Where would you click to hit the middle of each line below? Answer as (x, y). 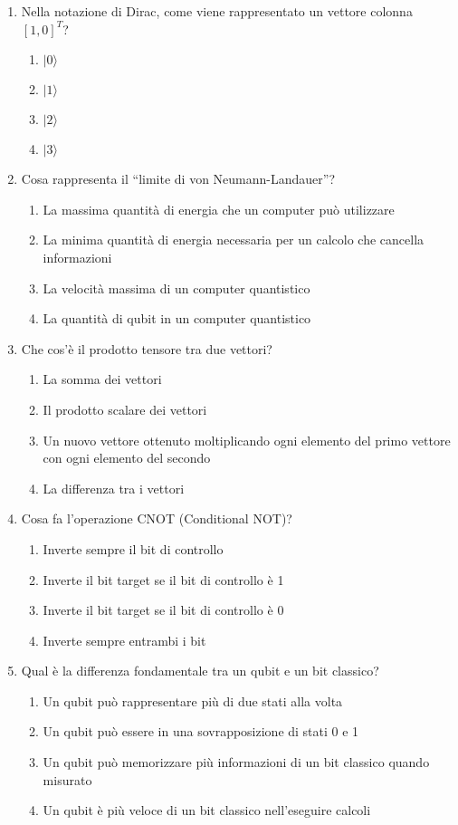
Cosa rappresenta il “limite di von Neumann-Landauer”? (178, 179)
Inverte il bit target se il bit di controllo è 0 (163, 610)
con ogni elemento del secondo (127, 458)
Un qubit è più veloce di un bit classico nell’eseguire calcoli (207, 810)
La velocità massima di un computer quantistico (177, 288)
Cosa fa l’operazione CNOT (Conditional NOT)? (157, 518)
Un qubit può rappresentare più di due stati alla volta (193, 700)
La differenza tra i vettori (114, 488)
